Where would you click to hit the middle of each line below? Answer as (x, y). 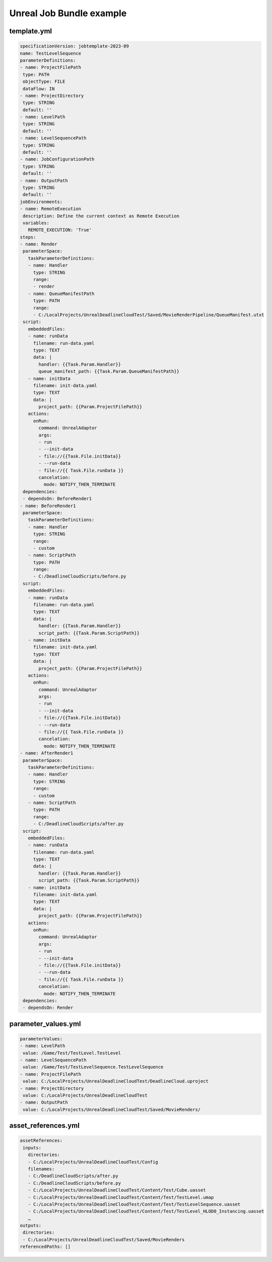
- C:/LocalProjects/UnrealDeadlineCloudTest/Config (93, 1162)
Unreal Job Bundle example (68, 13)
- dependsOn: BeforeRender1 (57, 499)
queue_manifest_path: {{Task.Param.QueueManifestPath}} (109, 372)
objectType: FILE (44, 82)
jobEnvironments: (41, 202)
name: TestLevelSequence (51, 53)
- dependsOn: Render (48, 1008)
